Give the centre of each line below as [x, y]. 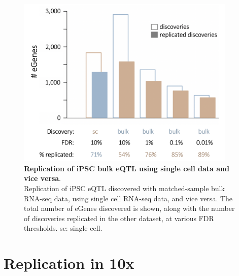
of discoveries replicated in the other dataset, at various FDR [119, 218]
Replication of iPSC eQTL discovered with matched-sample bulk [124, 188]
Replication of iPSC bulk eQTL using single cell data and [127, 168]
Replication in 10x [69, 263]
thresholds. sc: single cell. [63, 228]
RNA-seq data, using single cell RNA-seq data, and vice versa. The [128, 198]
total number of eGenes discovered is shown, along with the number [129, 208]
